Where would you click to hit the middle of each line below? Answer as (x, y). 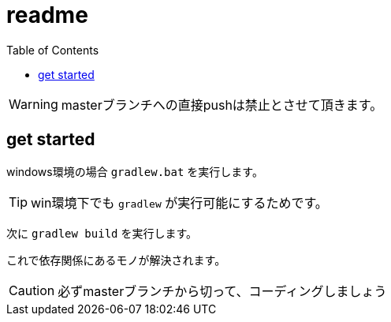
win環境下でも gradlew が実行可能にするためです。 (179, 202)
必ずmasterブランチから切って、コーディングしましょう (222, 291)
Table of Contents (53, 50)
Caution (32, 290)
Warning (34, 104)
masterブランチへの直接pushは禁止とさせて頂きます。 (222, 105)
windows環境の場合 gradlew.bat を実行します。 (135, 171)
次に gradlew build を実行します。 (102, 233)
